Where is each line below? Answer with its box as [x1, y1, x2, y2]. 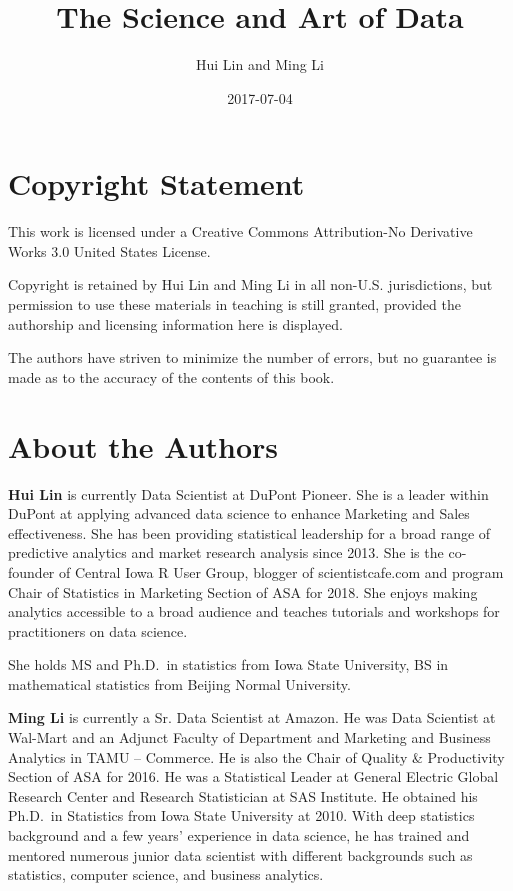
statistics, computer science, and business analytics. [8, 864, 324, 885]
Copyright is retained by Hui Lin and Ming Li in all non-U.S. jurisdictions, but [8, 274, 493, 295]
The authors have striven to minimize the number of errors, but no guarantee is [8, 347, 497, 368]
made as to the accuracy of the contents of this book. [8, 366, 335, 387]
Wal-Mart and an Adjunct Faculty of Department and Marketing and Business [8, 727, 491, 748]
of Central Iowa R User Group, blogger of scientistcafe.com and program [59, 561, 504, 582]
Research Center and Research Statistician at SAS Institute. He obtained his [8, 785, 478, 806]
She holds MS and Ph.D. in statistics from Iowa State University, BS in [8, 654, 449, 675]
